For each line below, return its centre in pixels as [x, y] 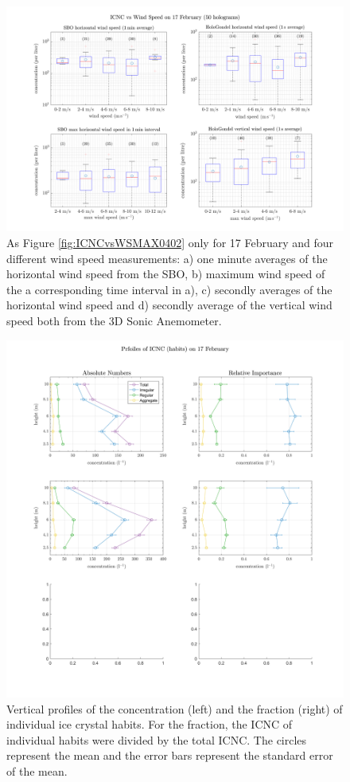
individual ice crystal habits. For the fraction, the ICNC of [150, 724]
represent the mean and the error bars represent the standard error [170, 755]
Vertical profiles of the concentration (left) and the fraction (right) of [175, 708]
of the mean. [37, 771]
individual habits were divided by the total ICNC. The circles [157, 739]
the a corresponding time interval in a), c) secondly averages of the [169, 289]
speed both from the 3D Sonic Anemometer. [114, 320]
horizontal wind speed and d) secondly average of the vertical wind [169, 305]
